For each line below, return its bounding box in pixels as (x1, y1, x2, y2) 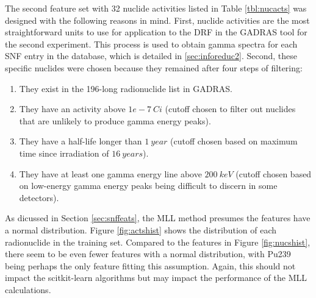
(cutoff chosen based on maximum (170, 135, 298, 147)
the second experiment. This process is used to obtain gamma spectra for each (5, 37, 298, 50)
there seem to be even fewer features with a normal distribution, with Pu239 (5, 247, 291, 260)
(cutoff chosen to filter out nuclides (165, 102, 296, 115)
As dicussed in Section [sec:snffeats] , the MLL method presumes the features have (5, 211, 311, 224)
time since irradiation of (19, 146, 109, 159)
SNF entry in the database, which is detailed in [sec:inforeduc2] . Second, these (5, 49, 297, 62)
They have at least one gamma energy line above (19, 167, 202, 180)
